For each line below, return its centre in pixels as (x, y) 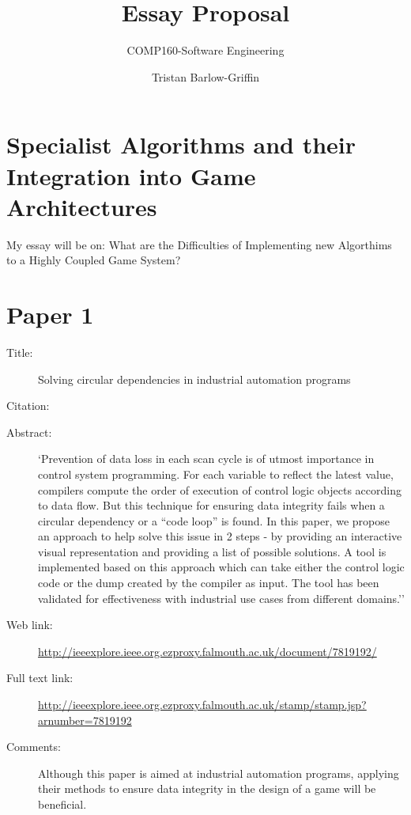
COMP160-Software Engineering (205, 50)
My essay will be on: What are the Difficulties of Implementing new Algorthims (199, 244)
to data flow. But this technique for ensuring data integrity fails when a (211, 505)
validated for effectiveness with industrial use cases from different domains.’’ (221, 598)
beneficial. (62, 804)
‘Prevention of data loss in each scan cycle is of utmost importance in (206, 459)
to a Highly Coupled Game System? (94, 260)
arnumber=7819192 (85, 720)
